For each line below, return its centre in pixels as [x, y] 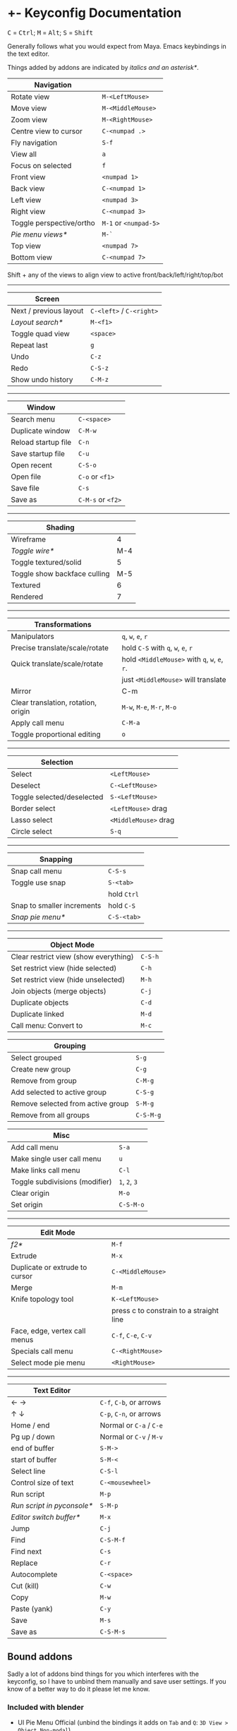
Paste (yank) [32, 1609]
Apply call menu [38, 723]
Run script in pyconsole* [52, 1505]
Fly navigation [34, 143]
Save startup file [38, 453]
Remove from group [44, 1080]
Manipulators [33, 636]
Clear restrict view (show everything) [72, 957]
